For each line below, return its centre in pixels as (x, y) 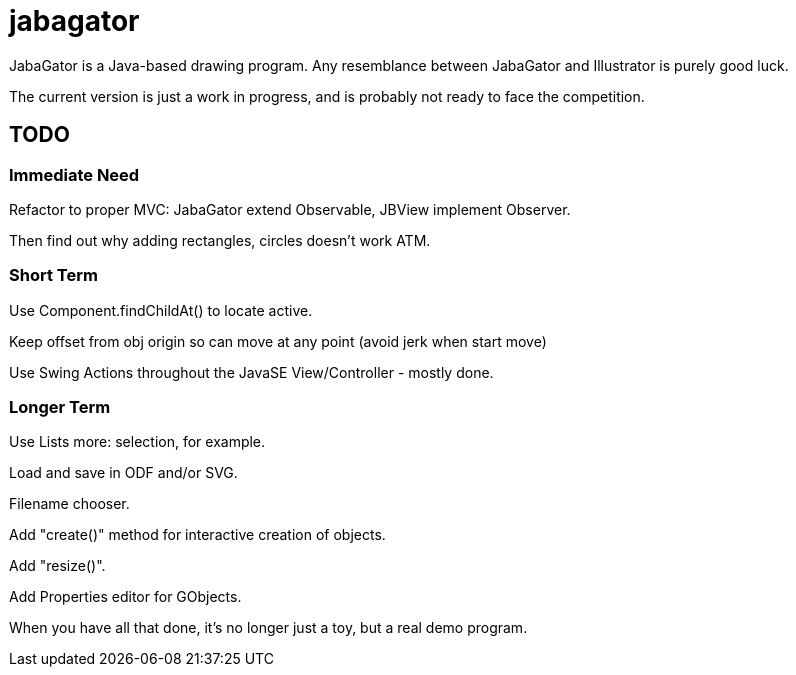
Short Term (53, 275)
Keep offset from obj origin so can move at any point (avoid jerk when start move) (278, 341)
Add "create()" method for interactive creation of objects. (197, 535)
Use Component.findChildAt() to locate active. (161, 310)
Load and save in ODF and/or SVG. (123, 473)
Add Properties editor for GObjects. (125, 597)
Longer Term (60, 407)
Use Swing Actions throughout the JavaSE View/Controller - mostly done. (251, 372)
